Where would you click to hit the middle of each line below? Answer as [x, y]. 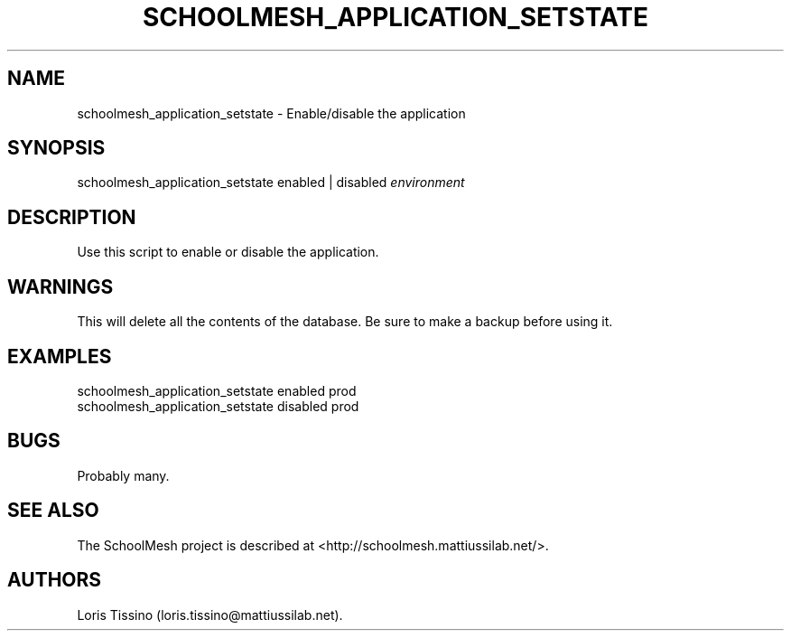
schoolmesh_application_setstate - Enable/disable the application [271, 113]
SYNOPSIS [56, 148]
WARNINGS [60, 286]
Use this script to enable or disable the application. [228, 252]
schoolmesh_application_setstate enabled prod [217, 390]
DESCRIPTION [72, 217]
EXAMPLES [60, 356]
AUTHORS [55, 580]
